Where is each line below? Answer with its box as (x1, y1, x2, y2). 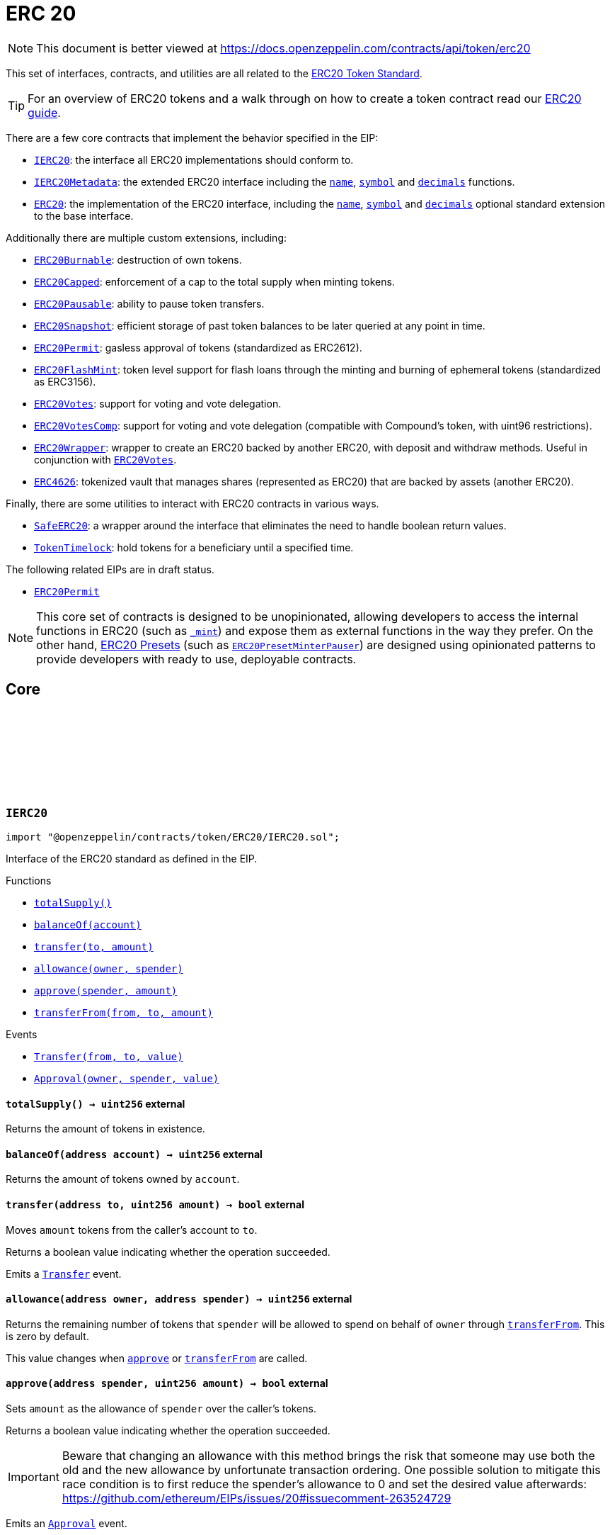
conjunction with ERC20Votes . (34, 453, 177, 466)
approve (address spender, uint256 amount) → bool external (6, 1377, 328, 1390)
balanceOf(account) (34, 918, 142, 930)
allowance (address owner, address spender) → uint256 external (6, 1293, 352, 1305)
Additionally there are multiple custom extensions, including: (6, 231, 287, 244)
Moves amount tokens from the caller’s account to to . (6, 1223, 258, 1236)
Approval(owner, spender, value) (34, 1072, 219, 1084)
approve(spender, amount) (34, 984, 178, 996)
